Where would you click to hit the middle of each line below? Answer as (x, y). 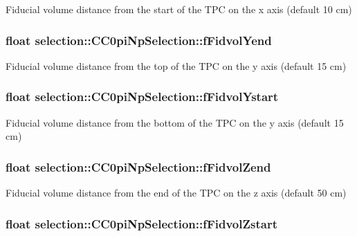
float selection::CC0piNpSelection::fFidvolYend (139, 40)
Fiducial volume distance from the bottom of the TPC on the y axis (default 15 (175, 122)
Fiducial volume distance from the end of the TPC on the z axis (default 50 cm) (176, 193)
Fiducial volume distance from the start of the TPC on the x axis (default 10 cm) (179, 9)
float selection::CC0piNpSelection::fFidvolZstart (141, 223)
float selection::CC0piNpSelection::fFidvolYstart (142, 97)
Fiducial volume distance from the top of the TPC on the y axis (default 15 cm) (176, 65)
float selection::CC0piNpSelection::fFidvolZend (138, 166)
